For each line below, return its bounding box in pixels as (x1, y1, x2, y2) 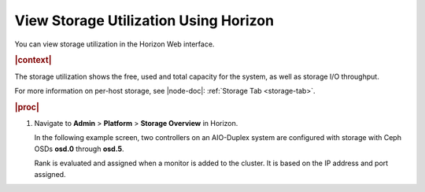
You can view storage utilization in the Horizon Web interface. (14, 39, 215, 49)
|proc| (14, 102, 39, 113)
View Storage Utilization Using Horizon (14, 12, 275, 29)
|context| (14, 55, 52, 66)
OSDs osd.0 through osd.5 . (34, 144, 125, 153)
